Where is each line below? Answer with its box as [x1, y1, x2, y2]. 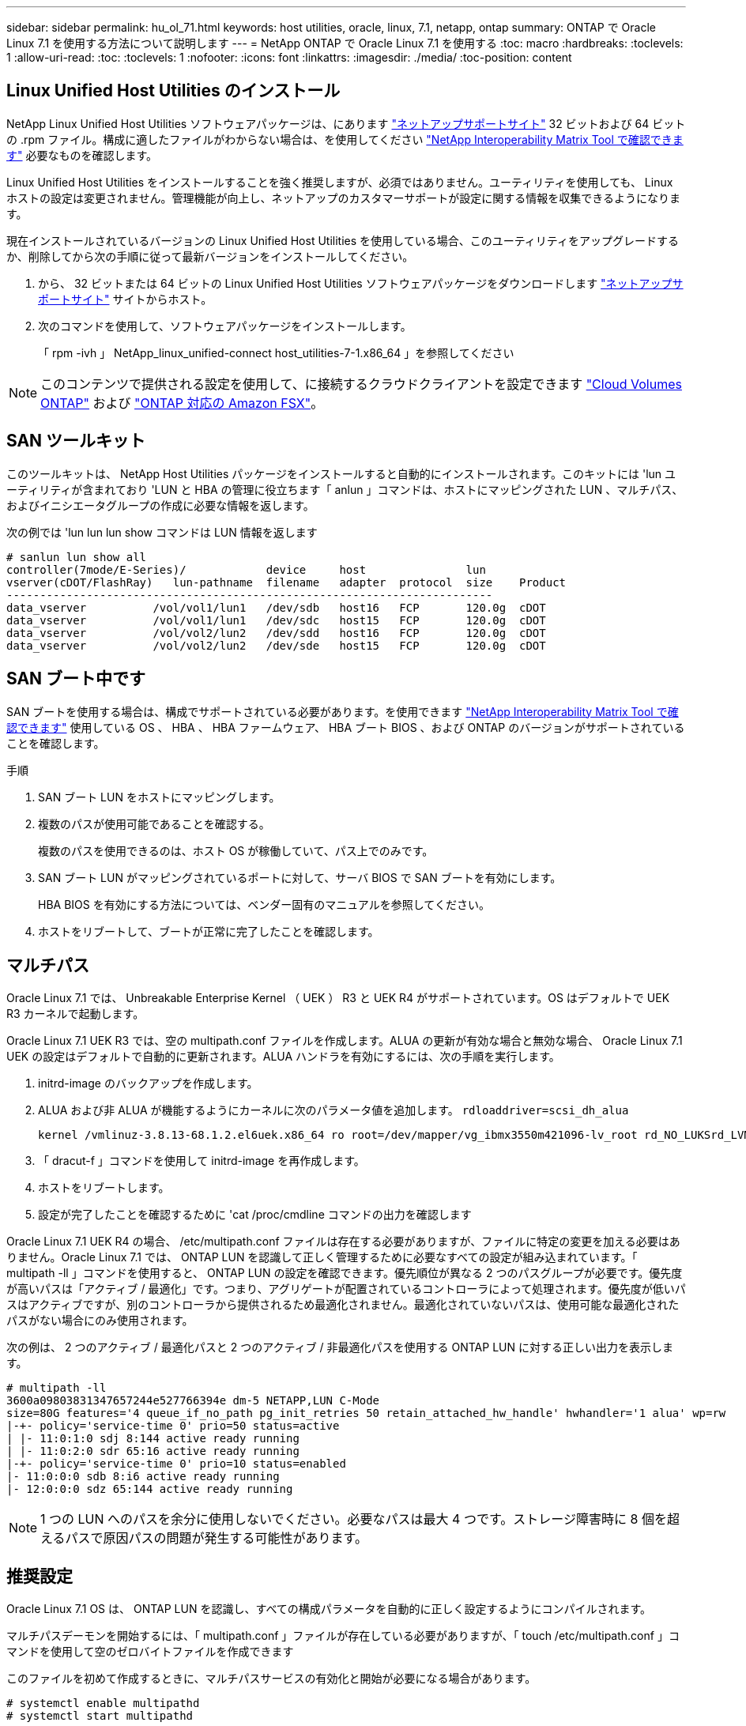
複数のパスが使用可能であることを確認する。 [38, 816, 270, 831]
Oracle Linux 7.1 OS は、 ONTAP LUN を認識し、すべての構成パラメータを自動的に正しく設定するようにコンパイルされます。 [6, 1602, 652, 1616]
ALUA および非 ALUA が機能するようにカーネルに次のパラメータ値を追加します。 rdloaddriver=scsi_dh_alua [38, 1103, 629, 1117]
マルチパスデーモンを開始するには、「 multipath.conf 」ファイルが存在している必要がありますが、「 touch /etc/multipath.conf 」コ [6, 1629, 680, 1643]
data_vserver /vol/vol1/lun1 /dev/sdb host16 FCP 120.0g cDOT [6, 601, 546, 614]
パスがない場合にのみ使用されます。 [6, 1313, 194, 1328]
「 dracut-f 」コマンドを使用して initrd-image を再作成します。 [38, 1154, 365, 1168]
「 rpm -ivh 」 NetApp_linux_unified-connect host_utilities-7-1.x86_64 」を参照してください [38, 345, 514, 360]
